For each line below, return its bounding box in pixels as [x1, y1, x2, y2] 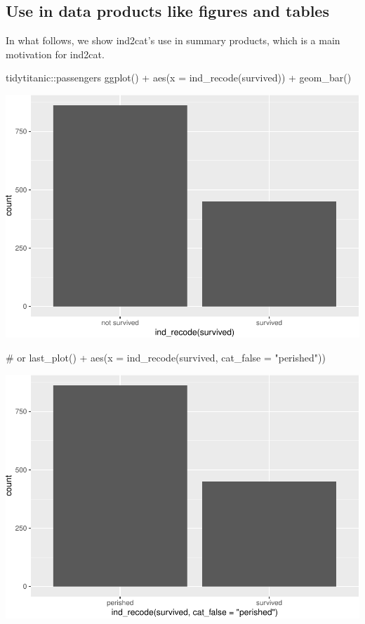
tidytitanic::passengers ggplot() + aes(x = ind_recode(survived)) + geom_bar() [6, 70, 352, 85]
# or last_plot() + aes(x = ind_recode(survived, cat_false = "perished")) [6, 350, 326, 364]
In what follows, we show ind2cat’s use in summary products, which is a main [6, 33, 340, 48]
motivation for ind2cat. [6, 46, 105, 61]
